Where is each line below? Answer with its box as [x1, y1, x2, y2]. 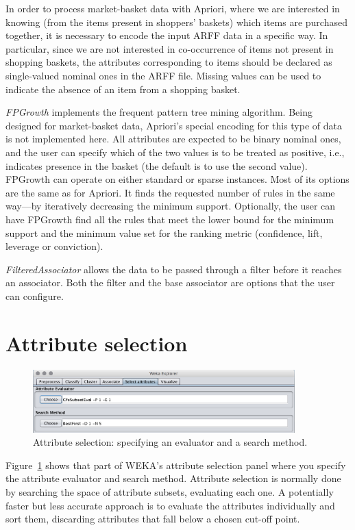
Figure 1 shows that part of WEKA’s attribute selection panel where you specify [5, 457, 346, 472]
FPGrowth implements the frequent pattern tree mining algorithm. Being [5, 105, 313, 119]
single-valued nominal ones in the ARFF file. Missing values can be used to [5, 68, 321, 82]
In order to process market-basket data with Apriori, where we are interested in [5, 1, 340, 15]
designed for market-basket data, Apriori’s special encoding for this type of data [5, 118, 342, 132]
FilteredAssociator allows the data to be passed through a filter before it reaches [5, 262, 342, 276]
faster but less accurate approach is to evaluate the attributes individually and [5, 498, 335, 512]
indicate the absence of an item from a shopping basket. [5, 81, 241, 96]
